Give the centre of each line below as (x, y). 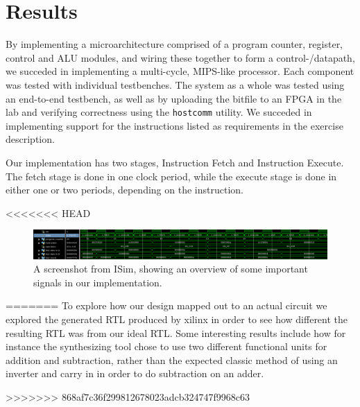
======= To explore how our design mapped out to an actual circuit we (166, 305)
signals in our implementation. (98, 282)
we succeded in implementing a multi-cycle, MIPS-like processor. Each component (180, 71)
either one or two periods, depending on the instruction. (125, 190)
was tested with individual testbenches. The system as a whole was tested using (175, 84)
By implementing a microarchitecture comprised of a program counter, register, (174, 44)
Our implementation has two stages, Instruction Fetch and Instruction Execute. (175, 162)
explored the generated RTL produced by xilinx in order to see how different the (177, 319)
